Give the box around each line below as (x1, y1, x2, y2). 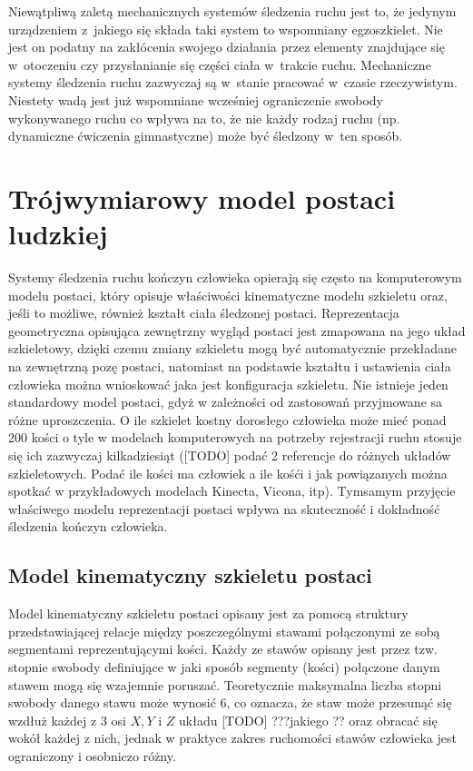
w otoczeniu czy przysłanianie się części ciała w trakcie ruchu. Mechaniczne (8, 54, 431, 74)
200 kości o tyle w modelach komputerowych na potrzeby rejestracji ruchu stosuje (8, 428, 462, 447)
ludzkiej (8, 215, 108, 252)
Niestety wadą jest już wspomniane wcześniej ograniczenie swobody (8, 90, 383, 109)
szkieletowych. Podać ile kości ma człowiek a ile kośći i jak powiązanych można (8, 463, 448, 482)
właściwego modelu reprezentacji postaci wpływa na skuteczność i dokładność (8, 499, 440, 518)
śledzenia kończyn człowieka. (8, 517, 168, 536)
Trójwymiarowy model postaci (8, 179, 396, 216)
